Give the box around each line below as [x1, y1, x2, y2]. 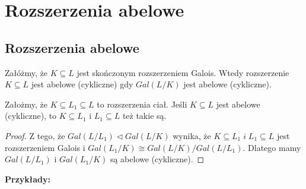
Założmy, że [5, 97, 47, 110]
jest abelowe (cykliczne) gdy [31, 78, 133, 90]
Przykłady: [5, 172, 50, 185]
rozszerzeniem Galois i [5, 141, 85, 153]
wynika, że [173, 129, 211, 141]
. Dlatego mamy [243, 141, 301, 153]
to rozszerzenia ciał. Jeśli [97, 97, 187, 110]
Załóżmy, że [5, 66, 47, 78]
